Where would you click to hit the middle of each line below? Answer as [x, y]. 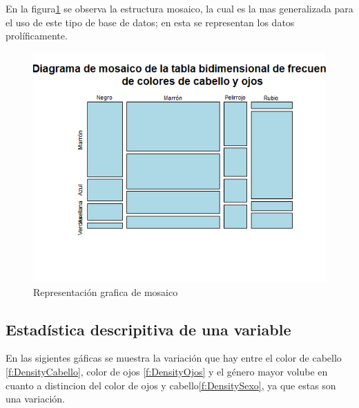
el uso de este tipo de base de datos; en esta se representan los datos [150, 22]
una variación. [36, 399]
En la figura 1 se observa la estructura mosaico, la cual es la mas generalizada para [179, 8]
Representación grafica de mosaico [106, 291]
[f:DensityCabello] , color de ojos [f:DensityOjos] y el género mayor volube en [167, 371]
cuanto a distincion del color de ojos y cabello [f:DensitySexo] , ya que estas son [171, 385]
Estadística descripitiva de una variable [148, 329]
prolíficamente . [37, 36]
